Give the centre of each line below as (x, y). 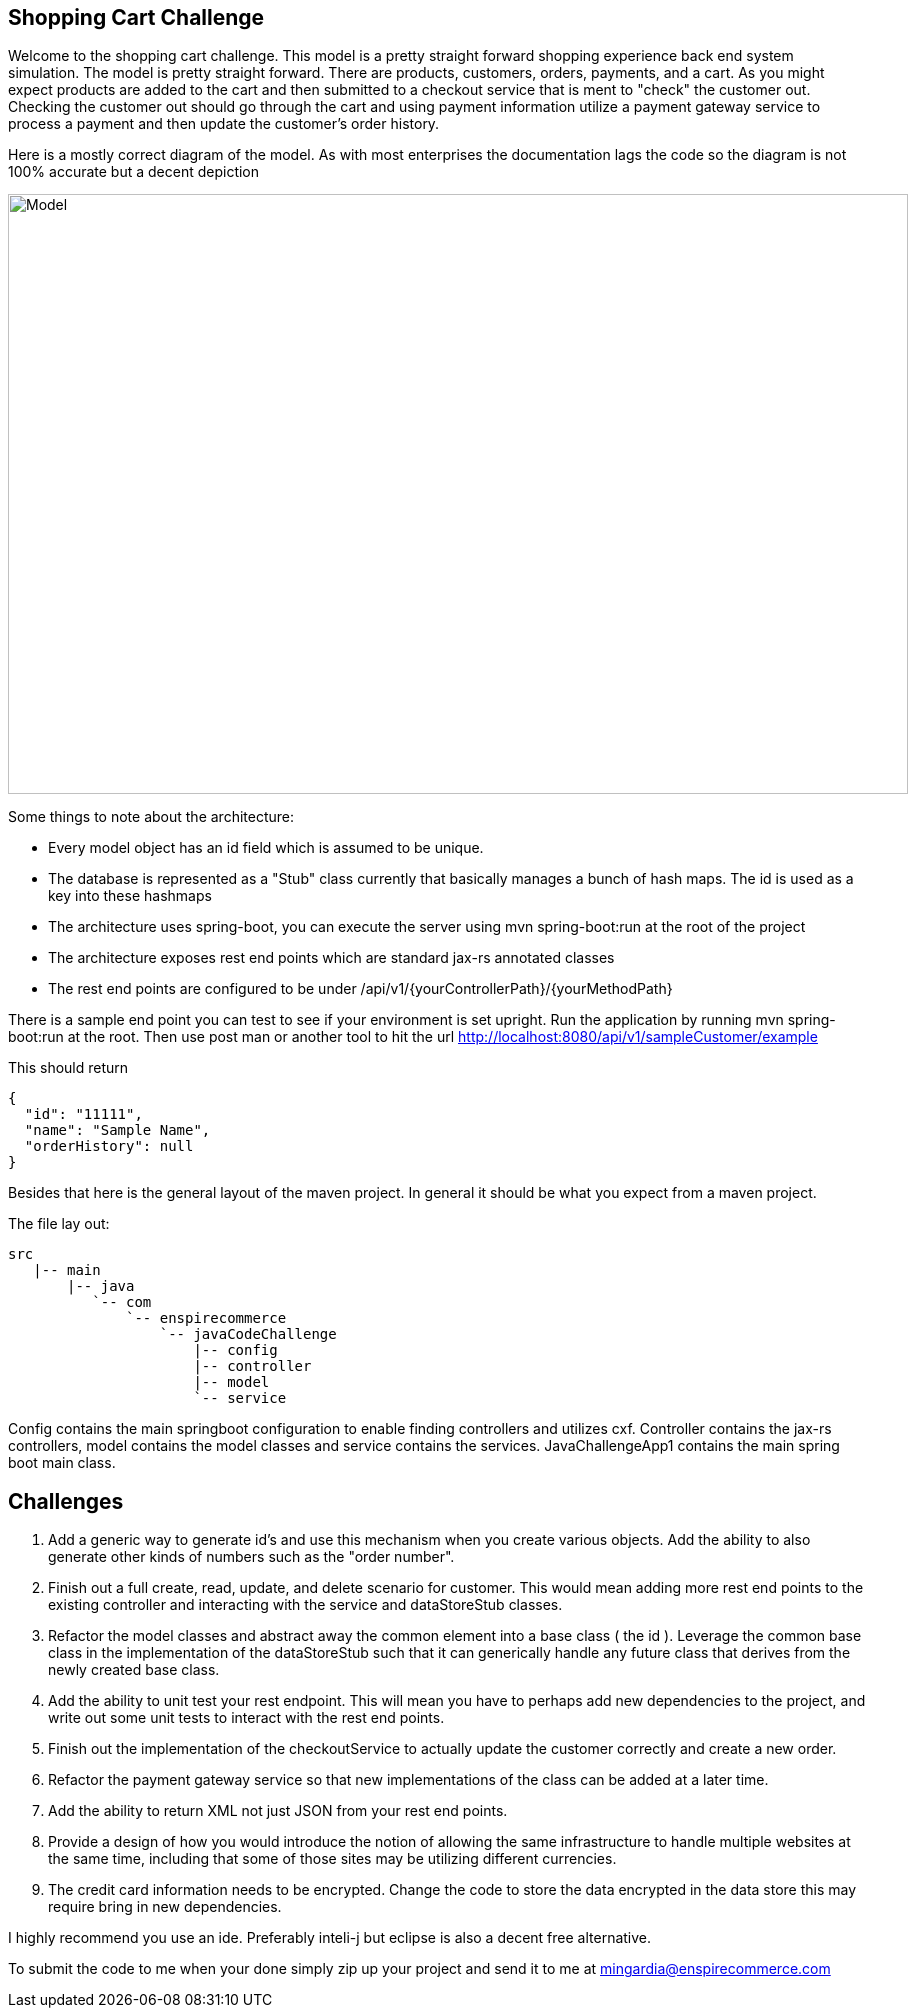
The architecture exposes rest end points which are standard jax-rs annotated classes (331, 958)
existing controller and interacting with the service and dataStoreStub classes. (305, 1605)
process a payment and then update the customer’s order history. (224, 124)
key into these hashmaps (130, 896)
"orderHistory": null (109, 1146)
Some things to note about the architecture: (151, 817)
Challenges (66, 1501)
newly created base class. (134, 1670)
